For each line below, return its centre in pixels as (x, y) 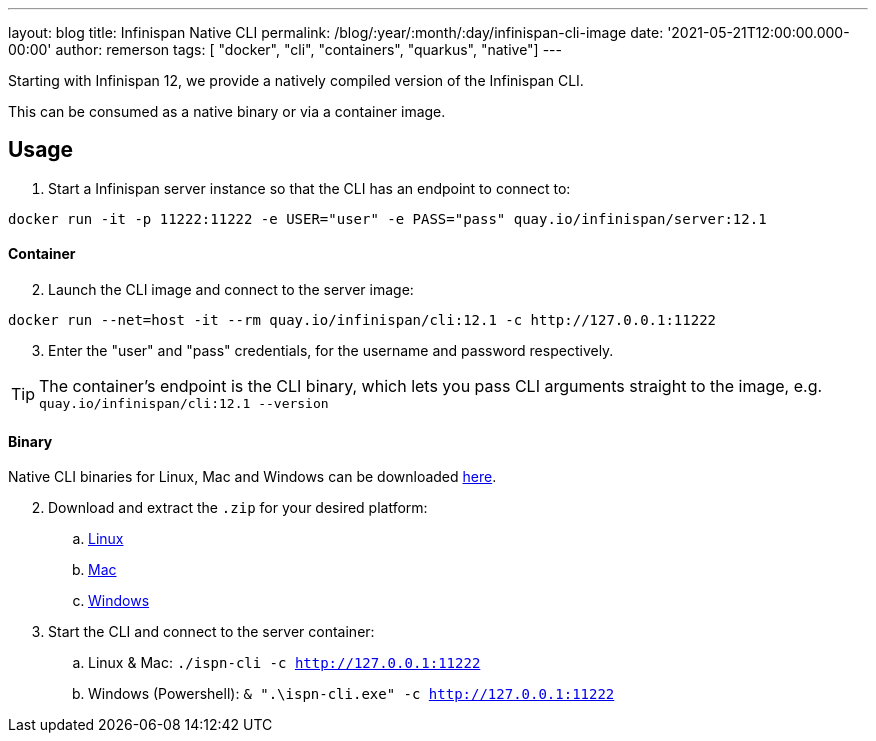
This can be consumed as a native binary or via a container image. (227, 111)
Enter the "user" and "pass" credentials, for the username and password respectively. (331, 351)
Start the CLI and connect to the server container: (211, 632)
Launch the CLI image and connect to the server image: (231, 290)
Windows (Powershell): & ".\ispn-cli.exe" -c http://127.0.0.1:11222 (351, 694)
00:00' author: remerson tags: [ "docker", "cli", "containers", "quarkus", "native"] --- (285, 49)
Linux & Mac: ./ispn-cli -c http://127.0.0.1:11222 (284, 663)
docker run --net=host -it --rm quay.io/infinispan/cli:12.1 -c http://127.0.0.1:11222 (362, 320)
